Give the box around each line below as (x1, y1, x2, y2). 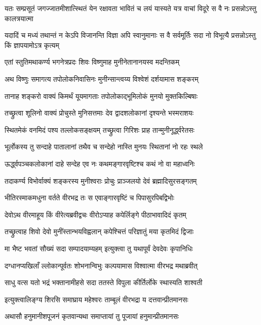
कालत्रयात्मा (5, 13, 34, 23)
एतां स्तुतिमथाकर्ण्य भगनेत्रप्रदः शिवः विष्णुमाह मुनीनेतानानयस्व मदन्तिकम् (5, 57, 180, 67)
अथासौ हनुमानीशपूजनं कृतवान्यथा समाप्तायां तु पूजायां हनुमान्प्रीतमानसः (5, 311, 179, 321)
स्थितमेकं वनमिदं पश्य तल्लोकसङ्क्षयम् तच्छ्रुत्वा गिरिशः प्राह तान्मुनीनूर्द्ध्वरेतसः (5, 124, 194, 135)
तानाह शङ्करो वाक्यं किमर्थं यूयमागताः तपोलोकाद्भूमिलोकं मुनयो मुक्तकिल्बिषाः (5, 90, 198, 101)
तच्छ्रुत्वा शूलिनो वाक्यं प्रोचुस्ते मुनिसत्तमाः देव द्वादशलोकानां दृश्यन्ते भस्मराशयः (5, 107, 194, 118)
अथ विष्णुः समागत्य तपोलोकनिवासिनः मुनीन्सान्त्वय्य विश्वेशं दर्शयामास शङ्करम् (5, 73, 199, 84)
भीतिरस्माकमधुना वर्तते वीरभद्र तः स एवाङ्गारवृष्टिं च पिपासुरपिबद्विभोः (5, 192, 174, 203)
